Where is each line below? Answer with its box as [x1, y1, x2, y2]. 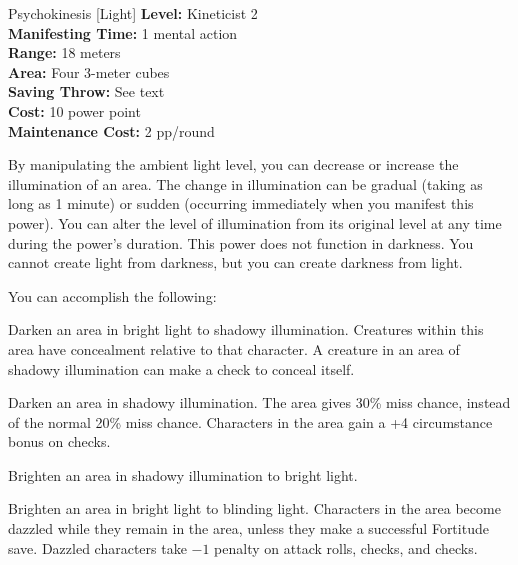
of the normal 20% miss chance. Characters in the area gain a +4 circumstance [8, 411, 493, 432]
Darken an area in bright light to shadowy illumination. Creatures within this [8, 319, 484, 340]
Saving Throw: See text [8, 81, 165, 102]
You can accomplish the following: [8, 285, 217, 306]
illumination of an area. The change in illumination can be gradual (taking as [8, 173, 483, 194]
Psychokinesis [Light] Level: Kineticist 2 [8, 3, 258, 23]
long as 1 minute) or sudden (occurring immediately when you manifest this [8, 193, 474, 214]
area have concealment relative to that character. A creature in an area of [8, 338, 460, 359]
